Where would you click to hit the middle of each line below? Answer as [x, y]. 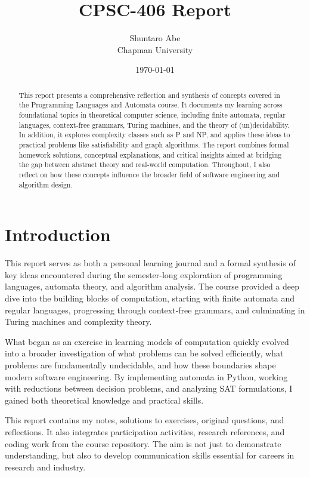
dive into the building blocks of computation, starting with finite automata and [150, 298]
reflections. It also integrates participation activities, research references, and [145, 431]
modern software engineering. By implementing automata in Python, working [146, 376]
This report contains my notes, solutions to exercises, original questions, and [145, 420]
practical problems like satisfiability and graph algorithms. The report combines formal [154, 144]
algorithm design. [46, 184]
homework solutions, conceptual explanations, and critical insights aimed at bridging [150, 154]
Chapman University [155, 49]
